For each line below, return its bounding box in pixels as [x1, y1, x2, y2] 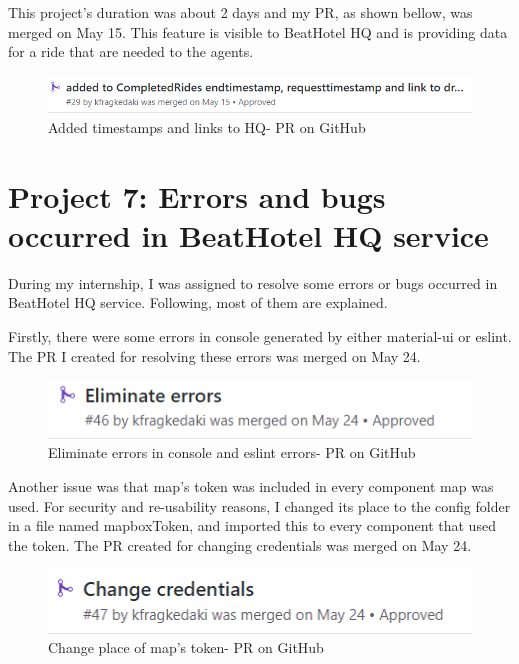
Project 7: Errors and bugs [8, 175, 386, 216]
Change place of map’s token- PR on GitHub [48, 637, 324, 658]
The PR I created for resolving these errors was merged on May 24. [8, 345, 421, 366]
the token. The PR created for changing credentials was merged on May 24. [8, 534, 472, 555]
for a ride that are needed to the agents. [8, 41, 254, 62]
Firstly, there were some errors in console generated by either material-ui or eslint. [8, 325, 512, 346]
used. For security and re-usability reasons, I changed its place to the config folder [8, 495, 511, 516]
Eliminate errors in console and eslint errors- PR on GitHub [48, 442, 416, 463]
